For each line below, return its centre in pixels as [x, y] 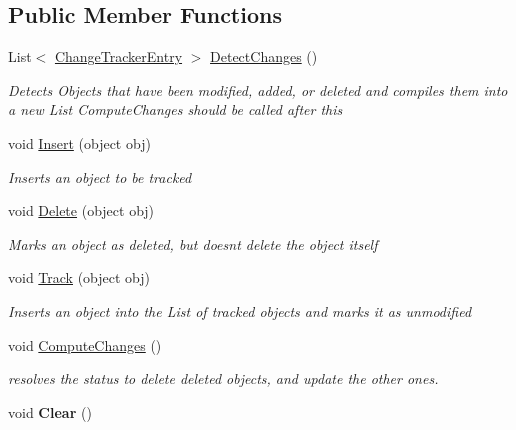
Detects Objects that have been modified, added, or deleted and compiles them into [258, 89]
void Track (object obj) [79, 277]
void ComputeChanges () [85, 344]
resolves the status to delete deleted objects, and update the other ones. [223, 378]
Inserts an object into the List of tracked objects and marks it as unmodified [240, 310]
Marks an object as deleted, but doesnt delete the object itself [193, 243]
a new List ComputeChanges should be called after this [175, 109]
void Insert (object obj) [79, 142]
